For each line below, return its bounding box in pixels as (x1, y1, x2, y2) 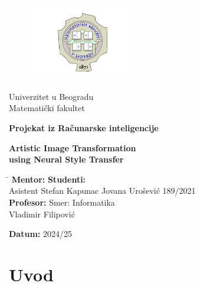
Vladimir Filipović (9, 207, 75, 220)
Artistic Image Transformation (9, 141, 136, 154)
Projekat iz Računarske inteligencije (9, 121, 159, 134)
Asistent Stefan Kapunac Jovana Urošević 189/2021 (9, 184, 196, 197)
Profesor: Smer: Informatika (9, 196, 115, 208)
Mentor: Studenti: (11, 173, 86, 185)
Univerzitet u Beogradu (9, 90, 94, 102)
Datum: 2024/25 (9, 227, 72, 240)
